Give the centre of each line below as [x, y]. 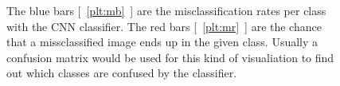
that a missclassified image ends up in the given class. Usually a [162, 42]
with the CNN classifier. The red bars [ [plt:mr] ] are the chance [164, 26]
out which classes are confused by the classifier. [122, 73]
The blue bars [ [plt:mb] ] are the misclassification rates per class [166, 10]
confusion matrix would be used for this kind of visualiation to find [170, 57]
